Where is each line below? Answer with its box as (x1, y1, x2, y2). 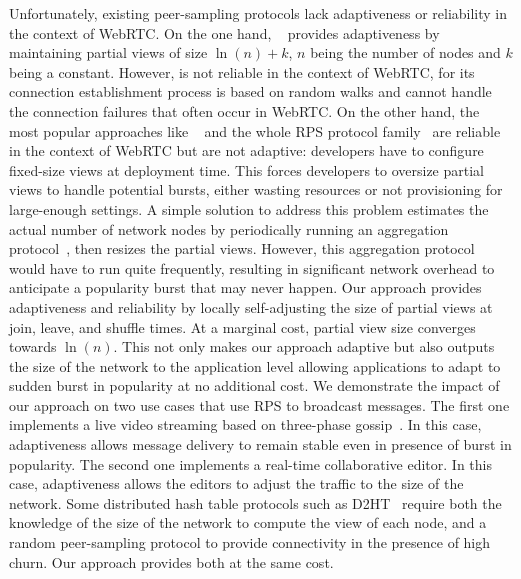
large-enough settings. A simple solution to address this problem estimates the (9, 198, 489, 219)
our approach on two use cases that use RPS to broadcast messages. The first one (9, 394, 510, 415)
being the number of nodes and (310, 42, 501, 63)
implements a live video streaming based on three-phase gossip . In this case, (9, 414, 482, 435)
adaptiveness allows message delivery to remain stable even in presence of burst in (9, 434, 512, 455)
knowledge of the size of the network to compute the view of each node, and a (9, 512, 487, 533)
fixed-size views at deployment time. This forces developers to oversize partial (9, 159, 484, 180)
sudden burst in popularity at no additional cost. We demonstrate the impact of (9, 375, 500, 396)
